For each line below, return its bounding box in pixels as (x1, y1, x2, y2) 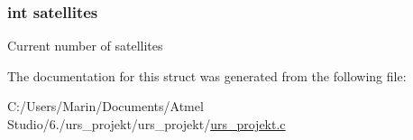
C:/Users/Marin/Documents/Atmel (7, 97, 204, 116)
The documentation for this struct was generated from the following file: (7, 66, 407, 85)
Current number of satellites (7, 36, 163, 55)
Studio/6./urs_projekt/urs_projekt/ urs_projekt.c (7, 115, 286, 133)
